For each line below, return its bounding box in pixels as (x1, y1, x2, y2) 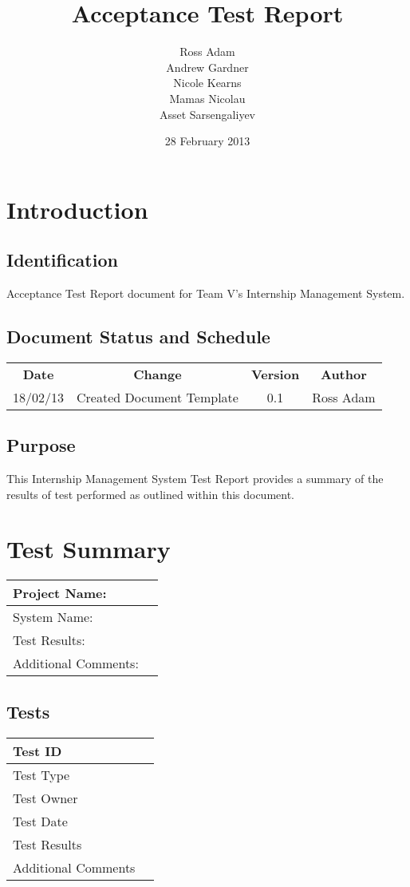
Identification (6, 247, 118, 272)
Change (133, 364, 182, 383)
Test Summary (6, 533, 171, 565)
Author (320, 364, 367, 383)
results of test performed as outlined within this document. (6, 485, 295, 502)
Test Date (13, 811, 68, 830)
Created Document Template (77, 387, 239, 406)
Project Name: (13, 584, 107, 603)
